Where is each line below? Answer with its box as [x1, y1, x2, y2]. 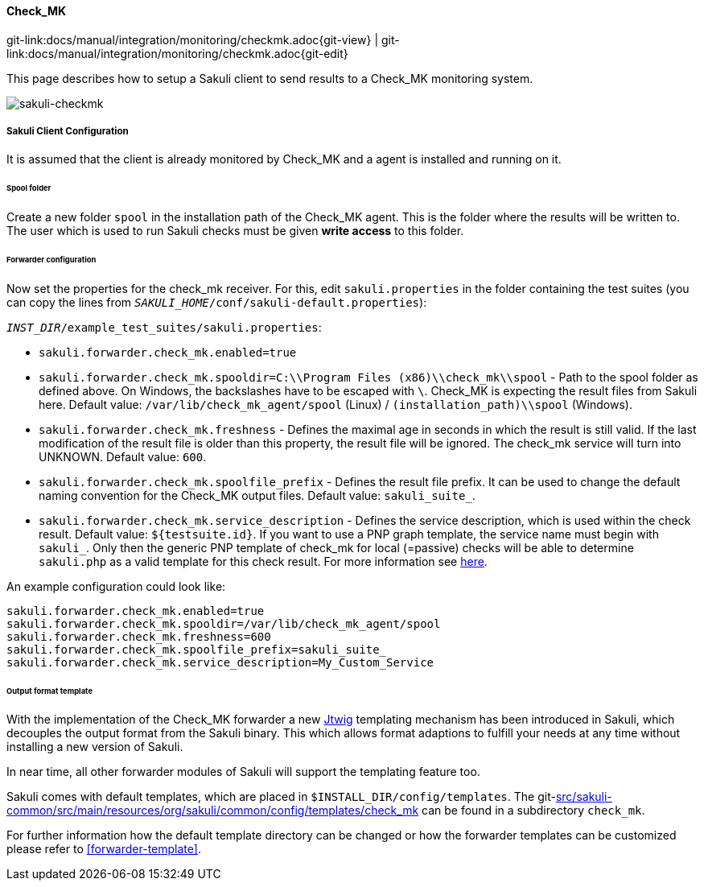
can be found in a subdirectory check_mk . [422, 803, 645, 818]
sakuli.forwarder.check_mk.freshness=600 [6, 629, 271, 643]
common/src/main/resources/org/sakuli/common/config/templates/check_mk [6, 803, 419, 818]
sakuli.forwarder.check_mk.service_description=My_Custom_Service [6, 655, 434, 669]
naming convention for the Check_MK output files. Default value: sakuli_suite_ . [39, 488, 476, 502]
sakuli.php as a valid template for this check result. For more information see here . [39, 554, 488, 568]
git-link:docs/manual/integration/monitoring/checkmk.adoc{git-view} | [6, 32, 379, 47]
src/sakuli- [555, 790, 612, 804]
